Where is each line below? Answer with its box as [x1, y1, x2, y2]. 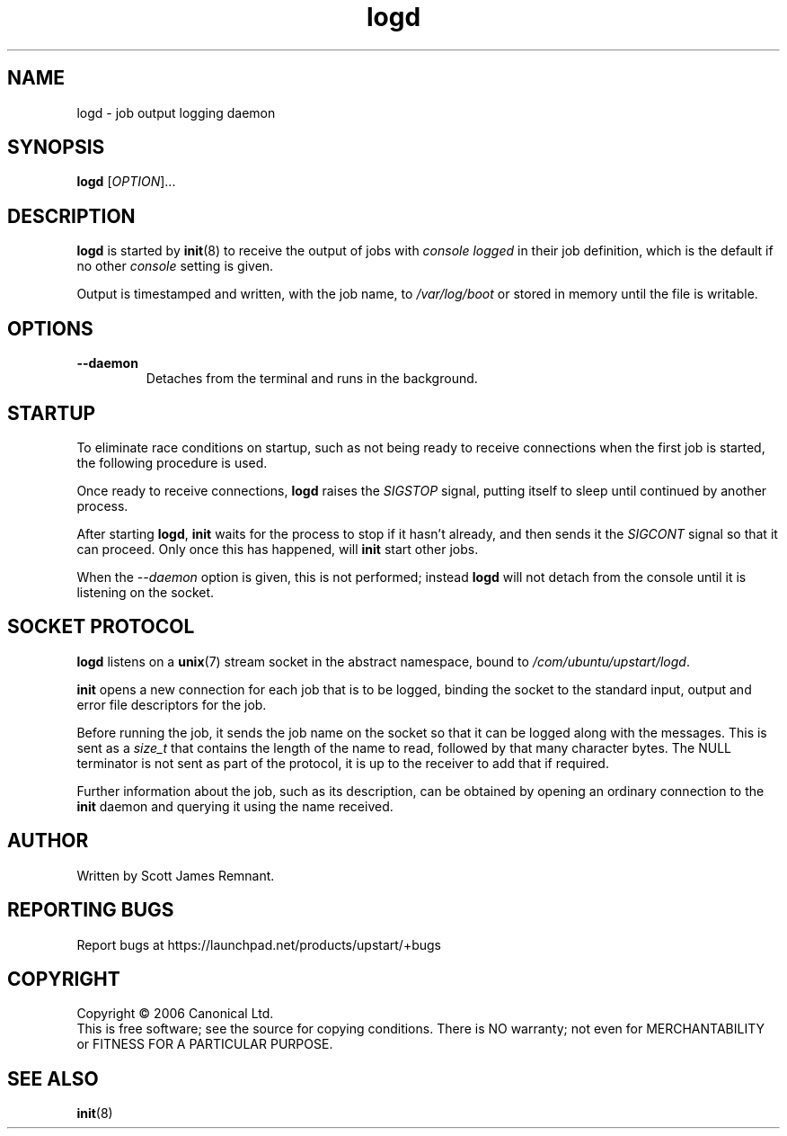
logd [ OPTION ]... [76, 174, 176, 190]
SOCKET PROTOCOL [7, 615, 195, 639]
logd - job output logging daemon [76, 104, 276, 121]
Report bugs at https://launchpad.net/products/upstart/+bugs [76, 936, 441, 953]
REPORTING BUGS [7, 899, 174, 922]
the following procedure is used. [76, 454, 268, 470]
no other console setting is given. [76, 258, 274, 274]
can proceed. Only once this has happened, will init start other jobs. [76, 541, 479, 557]
